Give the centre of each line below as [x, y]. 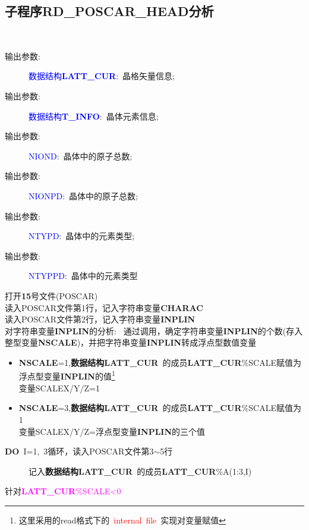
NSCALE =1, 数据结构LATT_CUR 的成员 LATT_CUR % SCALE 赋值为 [160, 362]
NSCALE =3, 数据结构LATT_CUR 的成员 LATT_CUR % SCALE [147, 408]
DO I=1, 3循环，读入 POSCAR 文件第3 [79, 451]
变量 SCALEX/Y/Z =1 [59, 388]
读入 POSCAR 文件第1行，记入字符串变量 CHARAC [104, 307]
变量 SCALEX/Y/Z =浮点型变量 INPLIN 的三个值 [112, 431]
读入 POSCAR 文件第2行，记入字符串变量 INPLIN [100, 319]
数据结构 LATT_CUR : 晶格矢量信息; [102, 76]
